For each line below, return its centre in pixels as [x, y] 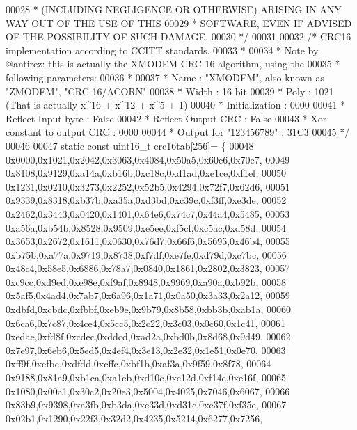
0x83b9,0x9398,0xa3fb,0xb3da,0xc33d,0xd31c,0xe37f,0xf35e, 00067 [146, 405]
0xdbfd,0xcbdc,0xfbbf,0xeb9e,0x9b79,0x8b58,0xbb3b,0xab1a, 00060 [149, 309]
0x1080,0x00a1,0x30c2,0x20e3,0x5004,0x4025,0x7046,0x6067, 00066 [148, 391]
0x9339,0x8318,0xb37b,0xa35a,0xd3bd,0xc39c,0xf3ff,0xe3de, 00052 [146, 200]
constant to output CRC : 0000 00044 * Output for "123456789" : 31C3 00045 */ [178, 132]
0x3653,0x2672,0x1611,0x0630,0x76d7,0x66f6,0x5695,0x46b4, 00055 [148, 241]
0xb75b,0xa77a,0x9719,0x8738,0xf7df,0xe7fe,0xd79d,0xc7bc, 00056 [146, 254]
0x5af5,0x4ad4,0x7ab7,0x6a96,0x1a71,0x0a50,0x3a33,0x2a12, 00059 [148, 295]
